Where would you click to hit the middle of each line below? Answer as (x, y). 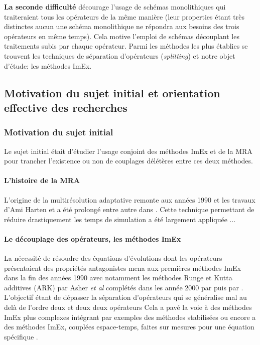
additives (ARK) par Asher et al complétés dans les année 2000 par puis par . (124, 287)
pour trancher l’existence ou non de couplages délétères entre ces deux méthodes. (128, 161)
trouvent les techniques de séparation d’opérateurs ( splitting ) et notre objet (120, 55)
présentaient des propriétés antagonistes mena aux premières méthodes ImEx (122, 268)
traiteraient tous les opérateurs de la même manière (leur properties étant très (124, 16)
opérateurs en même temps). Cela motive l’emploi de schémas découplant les (122, 36)
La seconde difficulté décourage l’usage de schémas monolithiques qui (115, 7)
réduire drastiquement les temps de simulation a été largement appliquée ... (120, 219)
